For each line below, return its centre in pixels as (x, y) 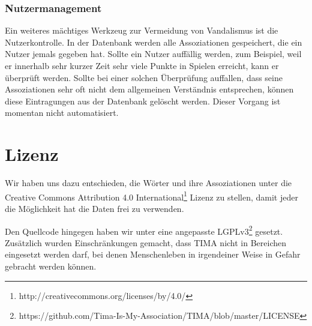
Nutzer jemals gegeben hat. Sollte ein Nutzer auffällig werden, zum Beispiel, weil (153, 54)
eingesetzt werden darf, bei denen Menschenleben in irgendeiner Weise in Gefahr (153, 254)
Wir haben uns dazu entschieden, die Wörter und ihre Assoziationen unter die (148, 183)
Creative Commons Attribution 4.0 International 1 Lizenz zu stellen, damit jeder (151, 196)
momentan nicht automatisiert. (62, 113)
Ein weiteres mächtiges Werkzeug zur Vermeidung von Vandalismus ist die (142, 30)
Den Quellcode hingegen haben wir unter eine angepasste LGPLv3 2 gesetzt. (144, 230)
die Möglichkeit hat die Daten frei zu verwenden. (94, 208)
